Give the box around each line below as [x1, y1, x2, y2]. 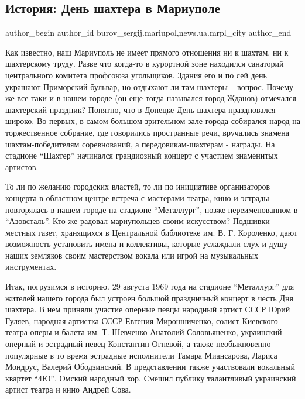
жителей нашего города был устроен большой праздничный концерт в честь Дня [5, 291, 293, 304]
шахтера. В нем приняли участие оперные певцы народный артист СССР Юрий [5, 303, 290, 315]
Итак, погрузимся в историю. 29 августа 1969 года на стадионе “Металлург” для [5, 280, 294, 293]
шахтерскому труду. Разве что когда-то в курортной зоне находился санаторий [5, 57, 284, 70]
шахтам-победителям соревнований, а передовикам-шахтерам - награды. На [5, 137, 275, 150]
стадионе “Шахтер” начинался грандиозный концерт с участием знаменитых [5, 149, 278, 161]
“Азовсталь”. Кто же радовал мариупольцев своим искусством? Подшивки [5, 215, 270, 227]
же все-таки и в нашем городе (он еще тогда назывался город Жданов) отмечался [5, 92, 296, 104]
